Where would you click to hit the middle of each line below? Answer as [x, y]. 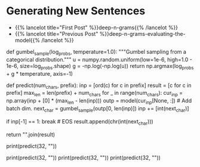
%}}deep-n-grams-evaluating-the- [143, 33]
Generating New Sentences [76, 11]
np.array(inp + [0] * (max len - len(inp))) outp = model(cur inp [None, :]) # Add [99, 101]
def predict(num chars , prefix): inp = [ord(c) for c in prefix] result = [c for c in [99, 86]
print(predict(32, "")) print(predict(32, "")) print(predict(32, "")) [84, 157]
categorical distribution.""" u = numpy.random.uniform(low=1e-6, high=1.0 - [99, 59]
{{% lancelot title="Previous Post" [56, 33]
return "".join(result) [31, 134]
